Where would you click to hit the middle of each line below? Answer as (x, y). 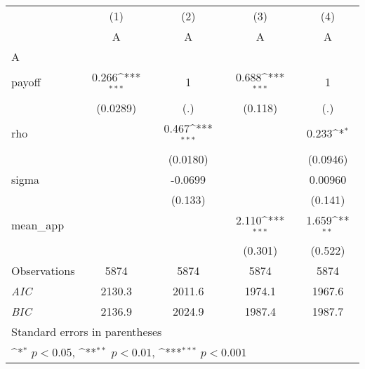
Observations (43, 271)
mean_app (38, 224)
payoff (26, 82)
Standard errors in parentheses (87, 332)
